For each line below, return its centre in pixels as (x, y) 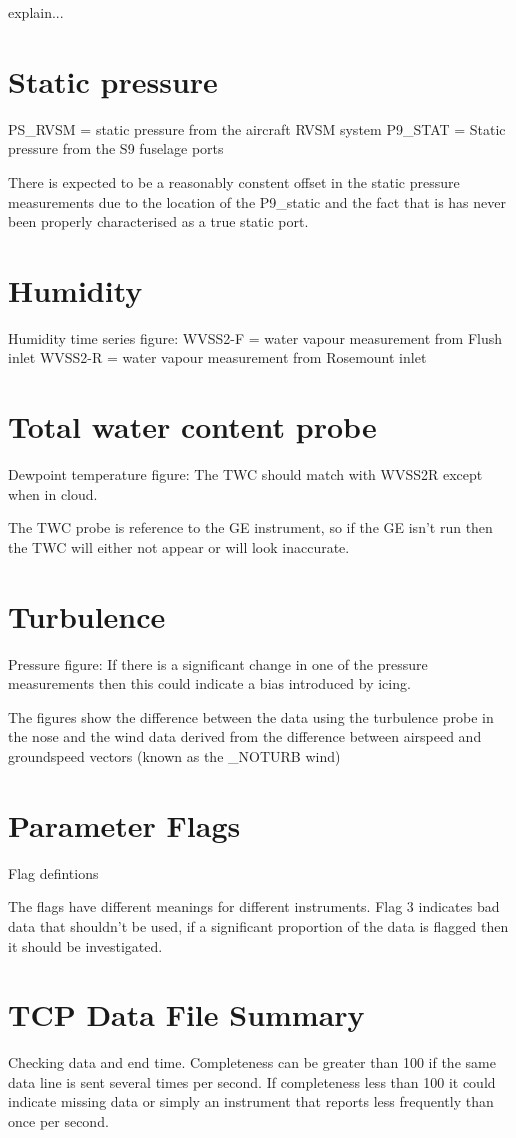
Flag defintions (53, 872)
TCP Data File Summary (186, 1014)
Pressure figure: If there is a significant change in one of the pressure (218, 663)
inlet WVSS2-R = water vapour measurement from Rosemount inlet (217, 357)
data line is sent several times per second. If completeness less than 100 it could (252, 1081)
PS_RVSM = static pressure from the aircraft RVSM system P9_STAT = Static (257, 128)
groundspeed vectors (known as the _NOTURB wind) (174, 756)
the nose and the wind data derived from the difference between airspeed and (245, 736)
